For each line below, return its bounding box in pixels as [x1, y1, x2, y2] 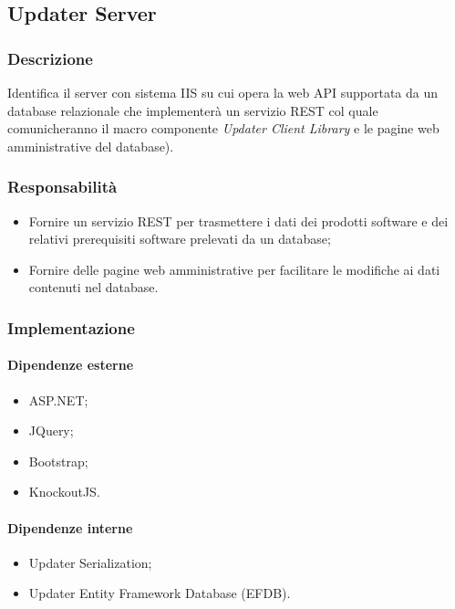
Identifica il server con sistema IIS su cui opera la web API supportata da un [7, 83, 439, 101]
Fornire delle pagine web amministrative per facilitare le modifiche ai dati [28, 259, 440, 278]
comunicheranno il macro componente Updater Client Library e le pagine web [7, 119, 439, 138]
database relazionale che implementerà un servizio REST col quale [7, 100, 378, 120]
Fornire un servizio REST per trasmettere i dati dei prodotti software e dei [28, 211, 449, 230]
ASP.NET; [28, 390, 88, 409]
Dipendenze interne [7, 518, 133, 537]
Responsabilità [7, 175, 118, 198]
